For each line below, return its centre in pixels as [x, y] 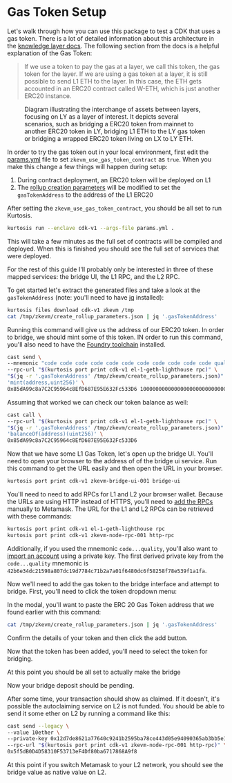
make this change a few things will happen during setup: [87, 166]
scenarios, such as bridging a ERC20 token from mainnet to [109, 124]
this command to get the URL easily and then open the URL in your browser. [115, 468]
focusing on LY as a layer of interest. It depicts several [101, 116]
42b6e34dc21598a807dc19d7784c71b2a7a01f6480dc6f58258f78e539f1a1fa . [107, 570]
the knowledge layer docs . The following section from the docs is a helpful [113, 46]
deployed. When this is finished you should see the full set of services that [113, 249]
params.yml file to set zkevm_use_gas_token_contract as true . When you [109, 159]
